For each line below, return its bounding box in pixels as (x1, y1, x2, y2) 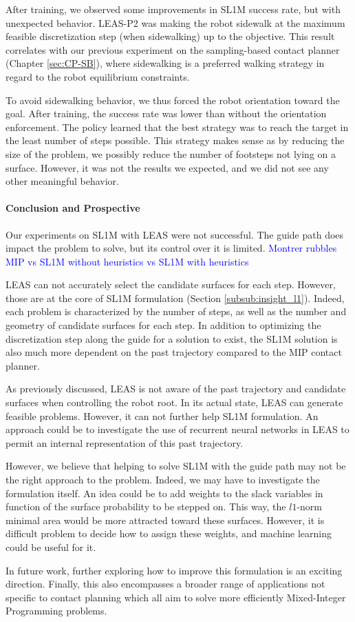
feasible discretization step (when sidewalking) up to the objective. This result (6, 29, 335, 43)
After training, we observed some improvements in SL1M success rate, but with (6, 2, 341, 16)
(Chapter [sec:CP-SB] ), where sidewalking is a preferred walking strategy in (6, 56, 325, 70)
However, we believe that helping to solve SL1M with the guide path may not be (6, 459, 346, 473)
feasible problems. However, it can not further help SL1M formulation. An (6, 408, 319, 423)
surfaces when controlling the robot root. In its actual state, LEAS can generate (6, 395, 343, 410)
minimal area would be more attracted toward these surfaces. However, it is (6, 512, 325, 527)
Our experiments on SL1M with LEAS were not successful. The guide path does (6, 227, 344, 241)
